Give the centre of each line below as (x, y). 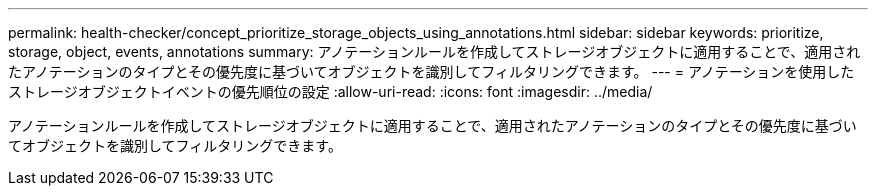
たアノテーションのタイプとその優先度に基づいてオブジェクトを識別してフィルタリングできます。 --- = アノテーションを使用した (431, 71)
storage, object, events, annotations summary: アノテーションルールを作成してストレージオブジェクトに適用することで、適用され (434, 51)
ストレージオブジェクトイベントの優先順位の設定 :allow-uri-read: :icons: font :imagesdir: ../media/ (330, 91)
